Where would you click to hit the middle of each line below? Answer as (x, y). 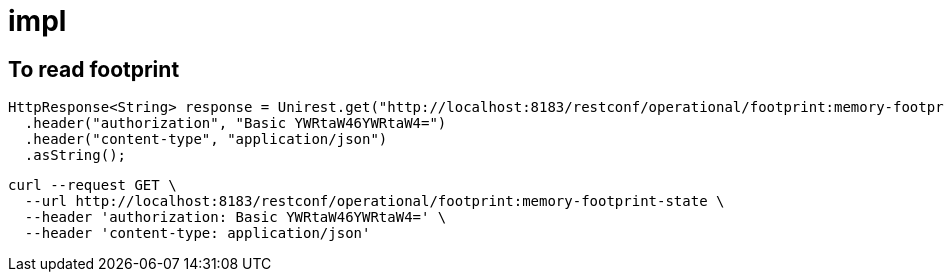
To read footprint (94, 69)
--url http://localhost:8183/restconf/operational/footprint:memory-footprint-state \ (374, 201)
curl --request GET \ (92, 185)
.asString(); (75, 155)
